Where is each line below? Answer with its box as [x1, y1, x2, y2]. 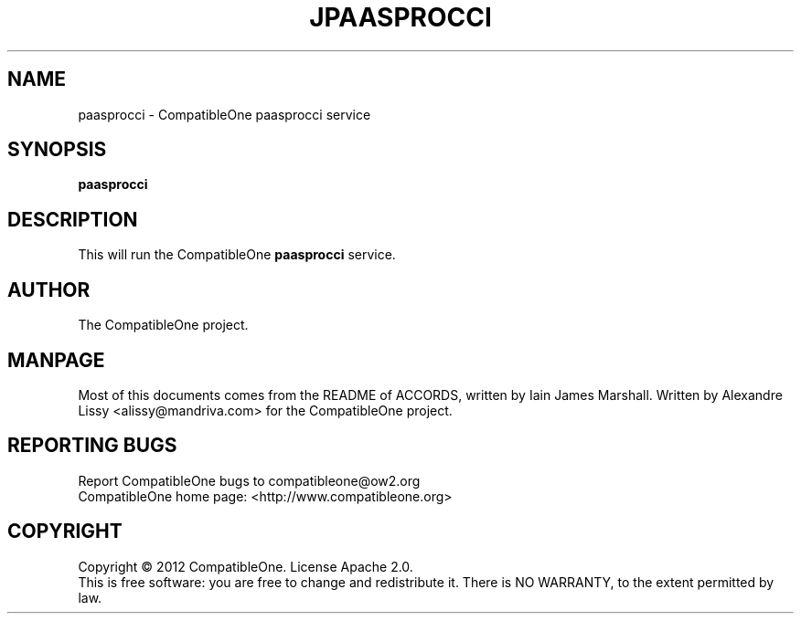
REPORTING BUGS [7, 434, 177, 458]
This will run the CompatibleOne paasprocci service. [78, 247, 396, 263]
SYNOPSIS [7, 138, 107, 162]
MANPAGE [7, 348, 105, 372]
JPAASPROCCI [309, 2, 492, 33]
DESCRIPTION [7, 207, 138, 231]
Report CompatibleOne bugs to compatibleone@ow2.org [78, 472, 421, 489]
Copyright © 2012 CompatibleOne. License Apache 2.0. [78, 558, 413, 574]
